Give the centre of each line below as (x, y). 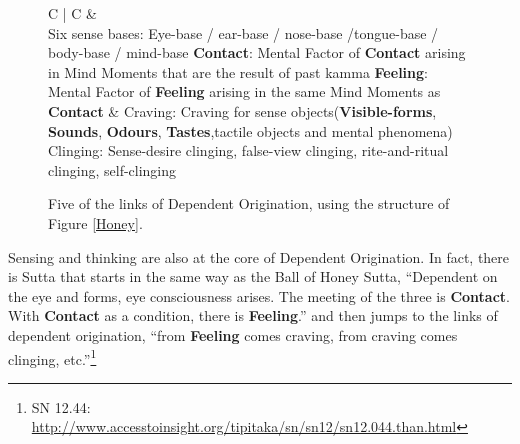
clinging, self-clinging (112, 169)
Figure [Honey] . (95, 222)
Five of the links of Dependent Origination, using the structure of (249, 203)
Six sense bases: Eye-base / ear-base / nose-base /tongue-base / (243, 32)
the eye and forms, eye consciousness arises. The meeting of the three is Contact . (259, 295)
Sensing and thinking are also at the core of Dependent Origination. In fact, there (259, 256)
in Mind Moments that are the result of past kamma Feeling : (238, 71)
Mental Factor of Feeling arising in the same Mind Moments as (244, 91)
